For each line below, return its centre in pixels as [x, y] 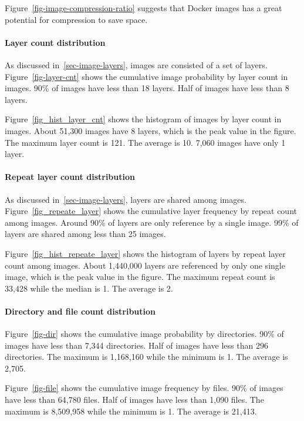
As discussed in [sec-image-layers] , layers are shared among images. [126, 199]
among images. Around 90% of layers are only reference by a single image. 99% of [152, 222]
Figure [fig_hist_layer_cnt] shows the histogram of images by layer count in [143, 119]
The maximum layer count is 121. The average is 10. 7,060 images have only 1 [145, 142]
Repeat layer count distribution [70, 177]
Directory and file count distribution [80, 311]
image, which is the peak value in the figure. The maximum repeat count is [140, 277]
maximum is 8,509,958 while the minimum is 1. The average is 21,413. [131, 411]
